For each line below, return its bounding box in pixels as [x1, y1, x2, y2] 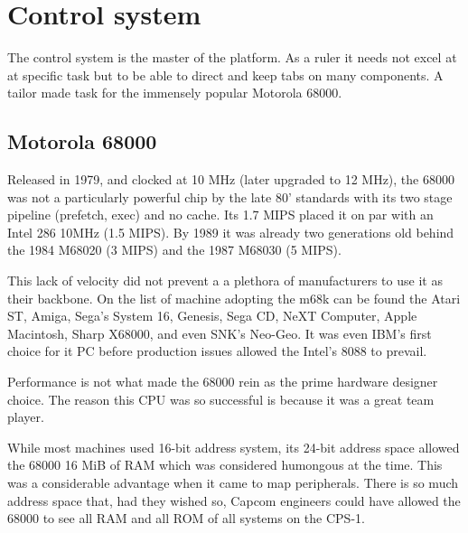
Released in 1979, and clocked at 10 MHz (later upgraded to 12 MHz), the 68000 [7, 170, 454, 189]
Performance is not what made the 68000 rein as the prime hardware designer [7, 372, 438, 391]
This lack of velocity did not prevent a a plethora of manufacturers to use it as [7, 271, 443, 290]
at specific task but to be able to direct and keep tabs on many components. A [7, 65, 444, 84]
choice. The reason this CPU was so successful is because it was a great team [7, 389, 435, 408]
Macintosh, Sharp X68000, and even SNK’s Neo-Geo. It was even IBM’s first [7, 323, 432, 342]
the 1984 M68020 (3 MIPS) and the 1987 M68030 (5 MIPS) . [7, 240, 342, 259]
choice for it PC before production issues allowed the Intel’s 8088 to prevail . [7, 341, 427, 360]
